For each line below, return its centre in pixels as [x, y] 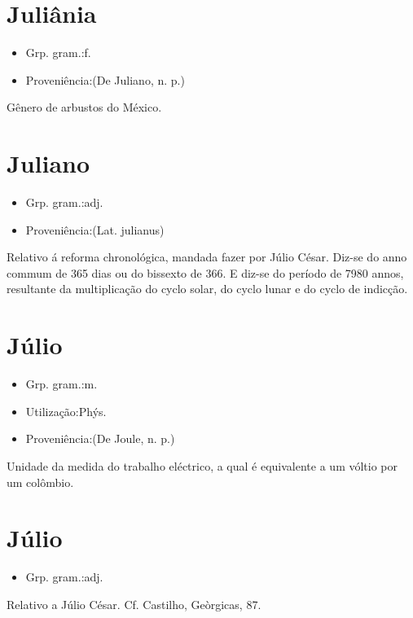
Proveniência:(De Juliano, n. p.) [105, 79]
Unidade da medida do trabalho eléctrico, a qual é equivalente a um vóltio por [202, 465]
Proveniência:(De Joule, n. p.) [100, 438]
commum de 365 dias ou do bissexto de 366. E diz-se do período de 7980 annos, [205, 272]
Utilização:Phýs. [66, 411]
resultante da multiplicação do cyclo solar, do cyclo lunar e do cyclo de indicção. [207, 289]
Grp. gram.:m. [62, 384]
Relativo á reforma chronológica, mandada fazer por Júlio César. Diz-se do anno [207, 257]
